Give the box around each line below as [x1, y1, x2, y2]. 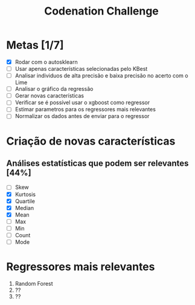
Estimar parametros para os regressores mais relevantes [14, 106, 156, 113]
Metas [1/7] [6, 38, 65, 52]
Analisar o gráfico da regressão [14, 85, 94, 93]
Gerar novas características [14, 92, 85, 99]
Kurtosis [14, 191, 36, 198]
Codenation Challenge [44, 4, 159, 18]
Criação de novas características [6, 134, 176, 148]
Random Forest [14, 280, 53, 287]
